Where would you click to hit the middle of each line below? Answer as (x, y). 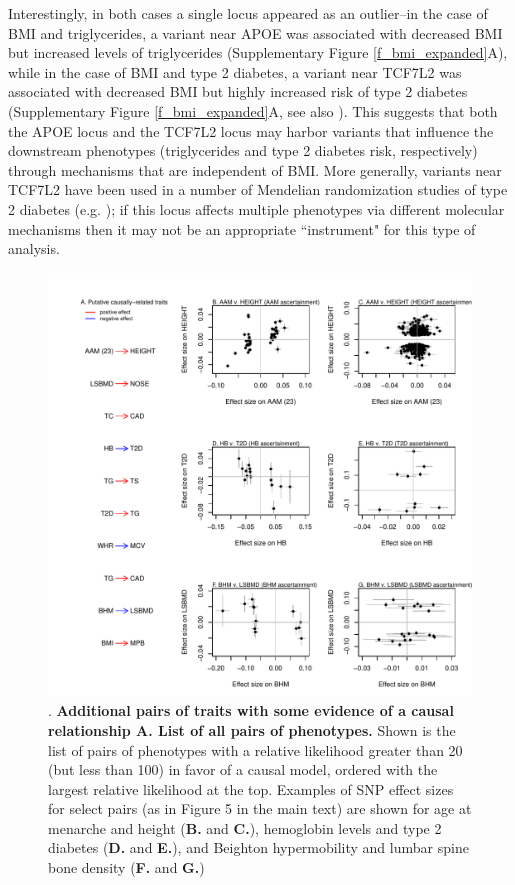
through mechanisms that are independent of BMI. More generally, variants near (255, 169)
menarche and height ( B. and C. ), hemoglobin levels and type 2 (245, 827)
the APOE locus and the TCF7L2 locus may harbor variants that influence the (251, 130)
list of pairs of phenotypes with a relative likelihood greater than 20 (255, 749)
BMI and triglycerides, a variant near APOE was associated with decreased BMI (255, 32)
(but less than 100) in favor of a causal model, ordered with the (243, 769)
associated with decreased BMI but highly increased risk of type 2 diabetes (238, 91)
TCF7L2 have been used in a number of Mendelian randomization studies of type (258, 189)
